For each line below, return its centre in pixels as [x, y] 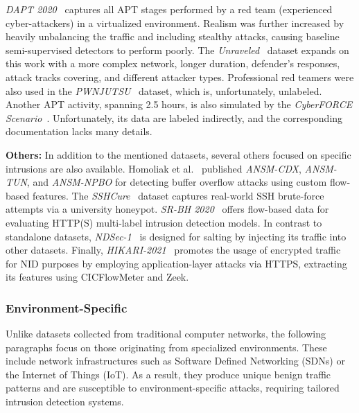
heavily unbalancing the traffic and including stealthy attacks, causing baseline [173, 36]
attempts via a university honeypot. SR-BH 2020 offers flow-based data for [167, 209]
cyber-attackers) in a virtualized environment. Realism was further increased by [175, 23]
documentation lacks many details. [79, 131]
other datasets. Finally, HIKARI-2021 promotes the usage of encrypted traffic [173, 250]
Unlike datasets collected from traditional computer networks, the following [166, 334]
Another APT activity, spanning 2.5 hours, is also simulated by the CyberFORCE [179, 104]
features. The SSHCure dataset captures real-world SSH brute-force [178, 195]
